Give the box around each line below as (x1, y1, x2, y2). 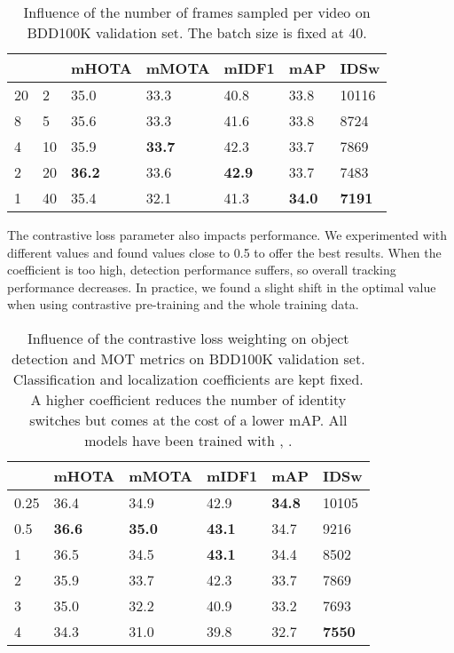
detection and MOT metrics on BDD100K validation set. (11, 347, 365, 369)
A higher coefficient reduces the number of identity (30, 388, 347, 410)
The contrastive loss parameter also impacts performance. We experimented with (7, 226, 448, 243)
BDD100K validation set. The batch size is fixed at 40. (27, 22, 367, 43)
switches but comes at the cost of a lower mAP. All (29, 409, 348, 430)
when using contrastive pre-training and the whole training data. (7, 295, 359, 314)
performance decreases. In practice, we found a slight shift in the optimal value (7, 277, 436, 296)
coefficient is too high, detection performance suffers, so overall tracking (7, 260, 396, 279)
